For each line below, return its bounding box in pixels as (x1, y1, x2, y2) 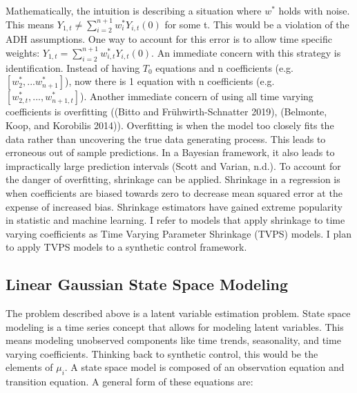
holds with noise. (278, 3, 350, 17)
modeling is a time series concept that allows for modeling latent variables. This (6, 319, 344, 334)
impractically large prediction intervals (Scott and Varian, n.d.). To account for (6, 158, 341, 173)
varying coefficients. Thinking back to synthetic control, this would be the (6, 346, 318, 361)
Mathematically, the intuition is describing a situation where (6, 3, 262, 17)
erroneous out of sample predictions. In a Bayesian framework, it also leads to (6, 145, 335, 160)
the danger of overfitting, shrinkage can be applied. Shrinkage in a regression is (6, 172, 340, 186)
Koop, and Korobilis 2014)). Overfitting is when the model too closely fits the (6, 117, 334, 132)
